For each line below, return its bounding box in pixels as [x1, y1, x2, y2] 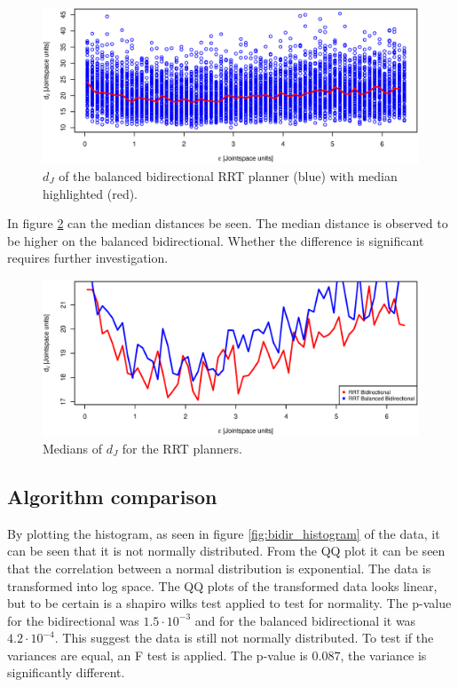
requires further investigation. [7, 249, 169, 267]
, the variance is [340, 645, 427, 664]
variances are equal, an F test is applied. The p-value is [7, 645, 308, 664]
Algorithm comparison [7, 482, 217, 509]
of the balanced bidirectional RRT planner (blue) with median [59, 166, 398, 185]
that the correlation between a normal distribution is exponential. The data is [7, 558, 431, 577]
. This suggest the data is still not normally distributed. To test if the [54, 628, 434, 647]
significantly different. [7, 663, 125, 682]
